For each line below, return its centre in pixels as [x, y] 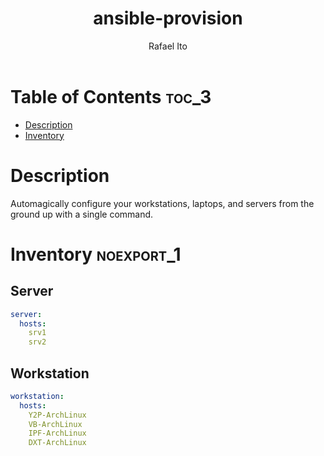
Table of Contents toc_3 [111, 96]
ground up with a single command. [82, 214]
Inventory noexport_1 [96, 254]
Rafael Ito [168, 46]
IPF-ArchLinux [57, 433]
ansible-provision [168, 18]
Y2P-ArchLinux [57, 415]
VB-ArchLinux [55, 424]
